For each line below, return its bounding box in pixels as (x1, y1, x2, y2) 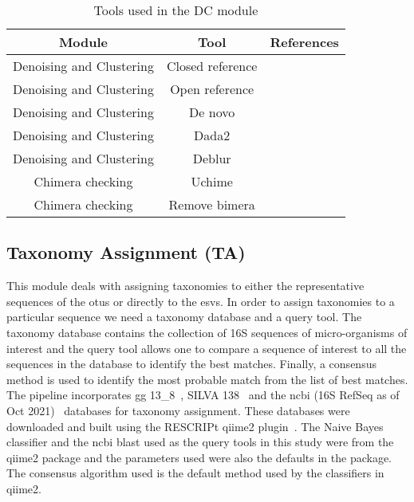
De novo (189, 103, 235, 121)
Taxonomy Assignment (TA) (6, 240, 246, 265)
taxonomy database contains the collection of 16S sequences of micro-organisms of (6, 324, 408, 340)
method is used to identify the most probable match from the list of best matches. (6, 371, 408, 387)
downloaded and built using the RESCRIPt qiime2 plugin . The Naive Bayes (6, 418, 384, 434)
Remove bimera (168, 195, 255, 214)
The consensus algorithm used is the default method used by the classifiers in (6, 465, 384, 481)
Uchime (191, 172, 233, 190)
